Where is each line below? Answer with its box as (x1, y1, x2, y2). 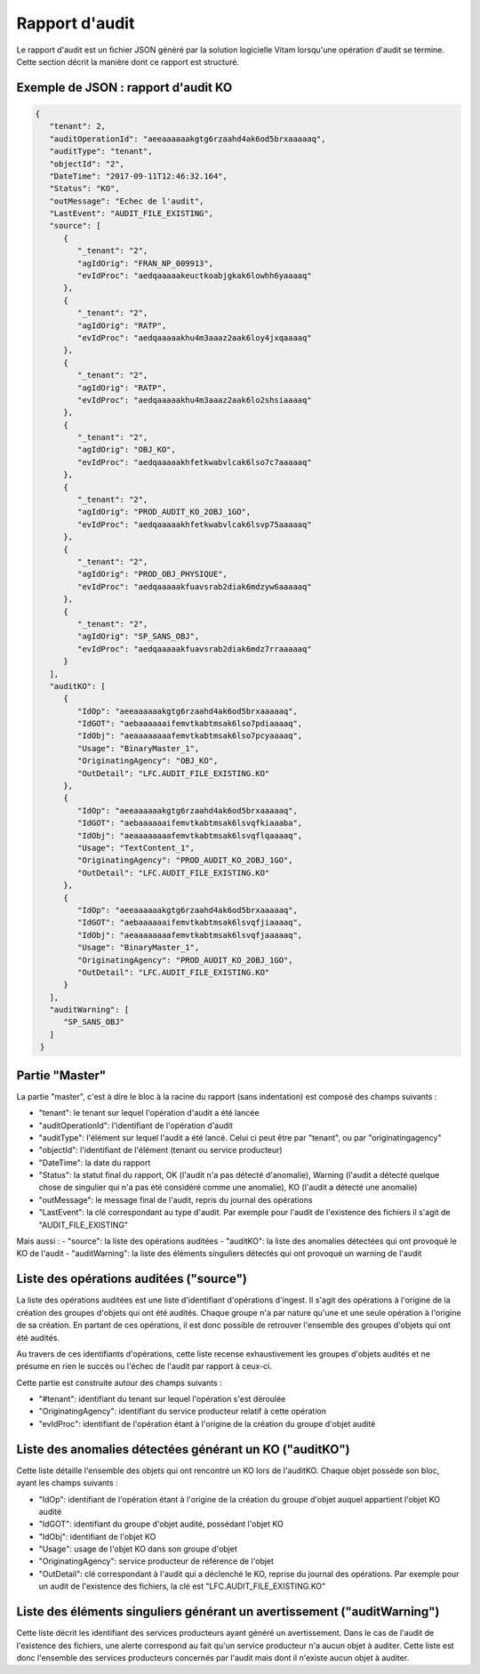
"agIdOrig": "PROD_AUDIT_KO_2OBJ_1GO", (76, 507, 252, 517)
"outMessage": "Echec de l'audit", (49, 196, 204, 206)
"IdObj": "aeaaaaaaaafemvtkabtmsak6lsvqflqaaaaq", (76, 830, 303, 840)
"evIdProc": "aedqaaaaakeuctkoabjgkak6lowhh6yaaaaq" (76, 271, 312, 281)
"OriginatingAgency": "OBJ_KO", (76, 756, 219, 766)
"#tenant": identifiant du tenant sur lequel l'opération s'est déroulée (38, 1394, 286, 1405)
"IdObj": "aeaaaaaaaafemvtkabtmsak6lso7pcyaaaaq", (76, 731, 303, 741)
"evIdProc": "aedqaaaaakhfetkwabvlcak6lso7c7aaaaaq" (76, 457, 312, 467)
